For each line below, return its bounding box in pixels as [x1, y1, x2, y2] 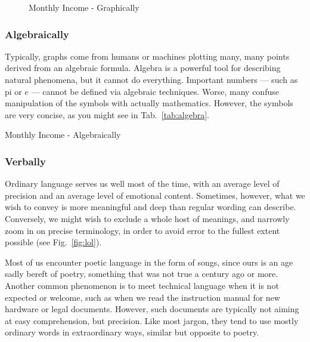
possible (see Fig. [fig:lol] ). [5, 236, 102, 248]
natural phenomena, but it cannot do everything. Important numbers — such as [5, 73, 298, 85]
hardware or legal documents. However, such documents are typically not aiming [5, 303, 299, 315]
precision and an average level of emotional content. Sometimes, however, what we [5, 189, 305, 201]
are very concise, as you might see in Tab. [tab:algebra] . [5, 108, 209, 121]
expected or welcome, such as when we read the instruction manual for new [5, 291, 280, 303]
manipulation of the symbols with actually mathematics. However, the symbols [5, 97, 293, 109]
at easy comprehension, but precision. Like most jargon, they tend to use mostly [5, 314, 299, 326]
